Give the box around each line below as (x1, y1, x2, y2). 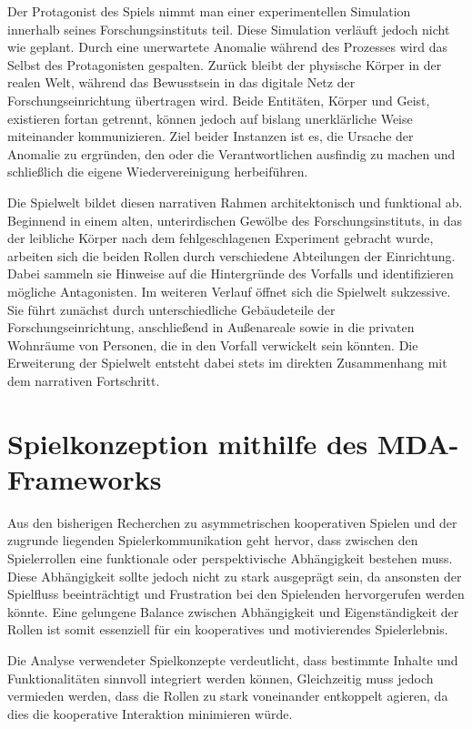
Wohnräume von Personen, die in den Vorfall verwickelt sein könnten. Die (7, 335, 418, 354)
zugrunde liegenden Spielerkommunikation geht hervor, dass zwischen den (7, 531, 418, 550)
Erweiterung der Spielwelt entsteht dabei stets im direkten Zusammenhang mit (7, 353, 447, 372)
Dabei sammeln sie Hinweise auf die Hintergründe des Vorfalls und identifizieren (7, 264, 454, 283)
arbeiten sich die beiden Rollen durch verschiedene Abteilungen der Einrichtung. (7, 246, 456, 265)
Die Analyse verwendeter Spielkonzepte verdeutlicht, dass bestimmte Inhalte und (7, 650, 458, 669)
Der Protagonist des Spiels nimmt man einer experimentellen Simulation (7, 2, 411, 20)
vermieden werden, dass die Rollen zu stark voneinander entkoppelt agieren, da (7, 686, 448, 705)
